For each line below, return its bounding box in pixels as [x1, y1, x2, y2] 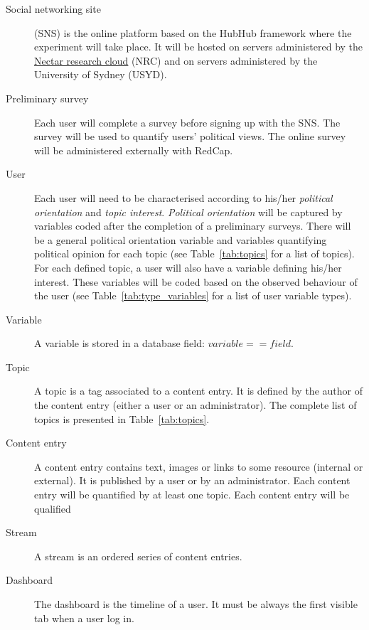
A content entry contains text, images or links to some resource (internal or [34, 459, 363, 474]
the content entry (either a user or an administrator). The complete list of [34, 397, 357, 412]
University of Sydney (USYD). [34, 67, 167, 82]
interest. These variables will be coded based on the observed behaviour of [34, 274, 358, 289]
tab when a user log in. [34, 610, 134, 625]
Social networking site [6, 1, 101, 16]
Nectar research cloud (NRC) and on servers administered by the [34, 53, 318, 68]
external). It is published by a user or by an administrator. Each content [34, 473, 351, 488]
